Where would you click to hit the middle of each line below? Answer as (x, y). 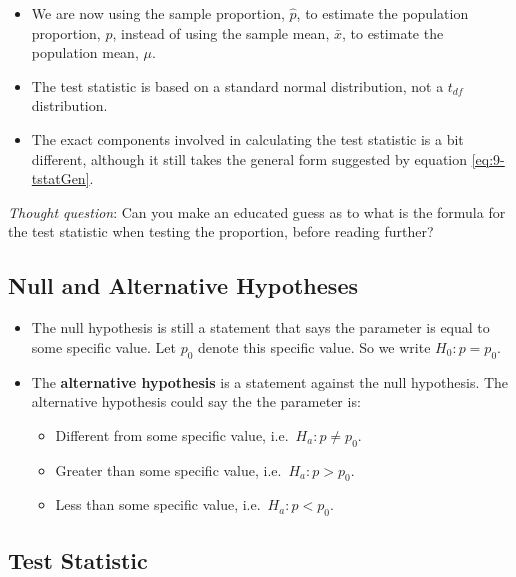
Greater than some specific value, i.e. (168, 469)
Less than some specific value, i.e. (158, 504)
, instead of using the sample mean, (221, 32)
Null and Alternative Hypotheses (183, 285)
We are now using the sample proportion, (158, 13)
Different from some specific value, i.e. (172, 434)
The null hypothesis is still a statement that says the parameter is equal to (260, 327)
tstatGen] (60, 178)
